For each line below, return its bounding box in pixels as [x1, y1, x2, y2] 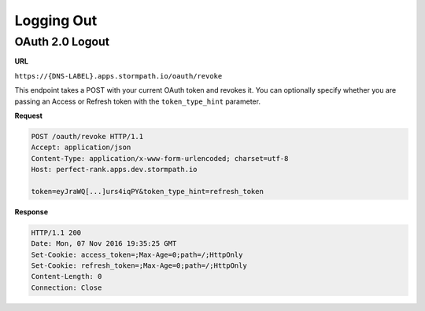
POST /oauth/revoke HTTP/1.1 [31, 132, 144, 141]
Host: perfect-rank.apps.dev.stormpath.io [31, 165, 198, 174]
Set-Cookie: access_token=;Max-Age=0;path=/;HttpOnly [31, 250, 243, 259]
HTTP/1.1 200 [31, 228, 82, 237]
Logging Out [14, 12, 98, 29]
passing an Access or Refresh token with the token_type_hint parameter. [14, 97, 261, 106]
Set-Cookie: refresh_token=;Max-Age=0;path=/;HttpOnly [31, 262, 247, 270]
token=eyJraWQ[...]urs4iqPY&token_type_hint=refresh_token [31, 187, 264, 196]
